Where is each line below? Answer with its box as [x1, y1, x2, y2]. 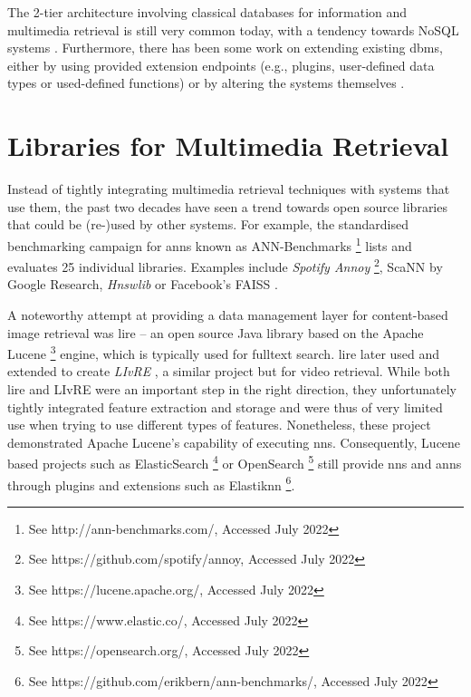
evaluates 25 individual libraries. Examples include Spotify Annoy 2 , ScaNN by [7, 255, 443, 276]
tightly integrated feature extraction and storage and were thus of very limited [7, 397, 443, 416]
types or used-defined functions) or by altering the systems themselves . [7, 73, 405, 92]
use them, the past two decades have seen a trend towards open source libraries [7, 197, 447, 216]
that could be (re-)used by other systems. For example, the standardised [7, 215, 409, 234]
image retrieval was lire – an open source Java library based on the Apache [7, 323, 424, 342]
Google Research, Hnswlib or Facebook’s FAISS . [7, 275, 278, 294]
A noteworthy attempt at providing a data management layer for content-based [7, 305, 448, 324]
